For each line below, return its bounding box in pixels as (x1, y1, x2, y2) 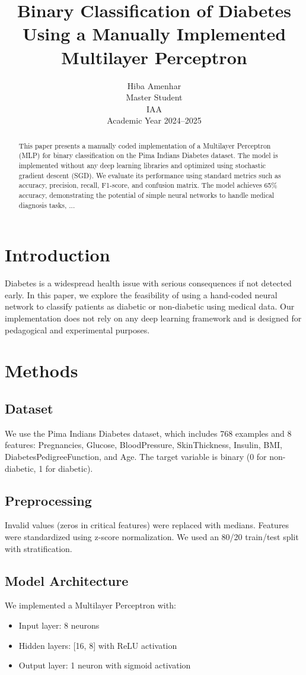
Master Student (126, 91, 183, 103)
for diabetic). (45, 462, 93, 474)
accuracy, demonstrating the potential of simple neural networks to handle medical (18, 190, 275, 200)
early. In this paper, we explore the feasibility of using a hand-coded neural (5, 288, 278, 301)
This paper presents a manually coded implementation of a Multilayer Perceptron (18, 140, 271, 150)
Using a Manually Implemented (22, 21, 286, 46)
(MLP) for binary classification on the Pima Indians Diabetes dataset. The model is (18, 150, 278, 160)
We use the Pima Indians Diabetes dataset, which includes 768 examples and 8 (5, 427, 292, 439)
